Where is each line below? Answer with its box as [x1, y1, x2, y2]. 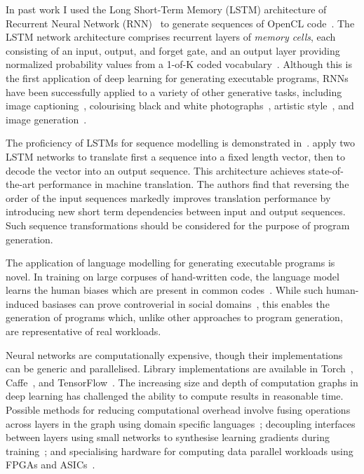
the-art [6, 177, 36, 191]
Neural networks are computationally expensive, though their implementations [6, 347, 343, 362]
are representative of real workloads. [6, 324, 161, 339]
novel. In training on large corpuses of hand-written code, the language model [6, 269, 339, 283]
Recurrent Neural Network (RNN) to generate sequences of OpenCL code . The [6, 15, 355, 30]
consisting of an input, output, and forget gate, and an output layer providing [6, 43, 340, 57]
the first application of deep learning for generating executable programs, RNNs [6, 70, 349, 85]
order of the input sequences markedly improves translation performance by [6, 190, 331, 205]
